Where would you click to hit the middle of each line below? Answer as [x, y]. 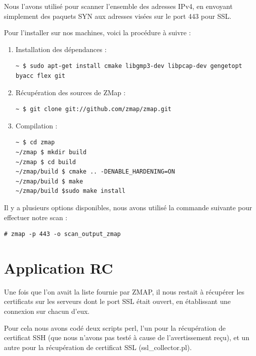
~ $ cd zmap [35, 143]
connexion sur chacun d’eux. [47, 311]
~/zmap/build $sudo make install [70, 191]
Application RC [59, 267]
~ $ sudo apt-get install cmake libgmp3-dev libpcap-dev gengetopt [129, 66]
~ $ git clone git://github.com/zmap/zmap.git [93, 109]
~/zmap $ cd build [46, 162]
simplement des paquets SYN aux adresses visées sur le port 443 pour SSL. [118, 16]
